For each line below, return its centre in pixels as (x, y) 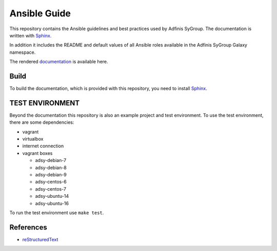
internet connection (43, 146)
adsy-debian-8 (51, 167)
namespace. (23, 52)
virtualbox (33, 139)
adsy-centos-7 (51, 189)
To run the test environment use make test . (57, 213)
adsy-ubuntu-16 (52, 203)
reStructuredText (40, 239)
